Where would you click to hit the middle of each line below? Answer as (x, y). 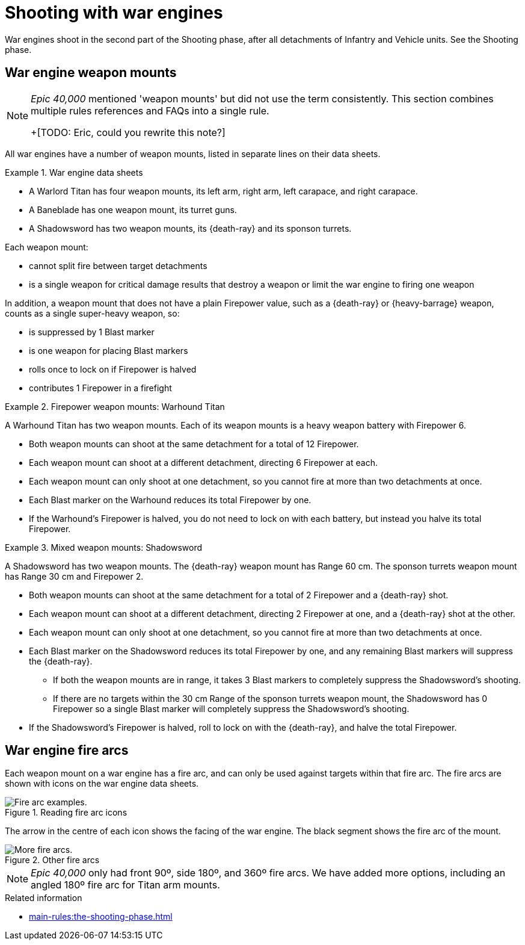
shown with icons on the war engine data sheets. (102, 784)
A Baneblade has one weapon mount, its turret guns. (133, 209)
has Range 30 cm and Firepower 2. (74, 576)
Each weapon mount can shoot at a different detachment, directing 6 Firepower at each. (203, 462)
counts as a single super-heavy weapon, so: (92, 313)
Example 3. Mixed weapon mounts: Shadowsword (104, 547)
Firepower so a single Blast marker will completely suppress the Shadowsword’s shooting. (231, 708)
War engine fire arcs (67, 751)
